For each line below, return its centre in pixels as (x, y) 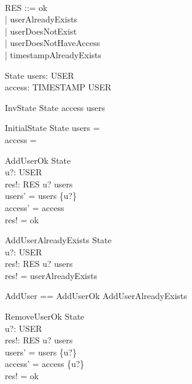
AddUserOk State (38, 160)
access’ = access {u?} (45, 364)
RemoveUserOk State (45, 316)
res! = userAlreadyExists (51, 275)
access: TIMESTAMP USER (58, 87)
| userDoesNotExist (41, 31)
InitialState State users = (53, 128)
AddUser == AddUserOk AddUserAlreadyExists (96, 296)
